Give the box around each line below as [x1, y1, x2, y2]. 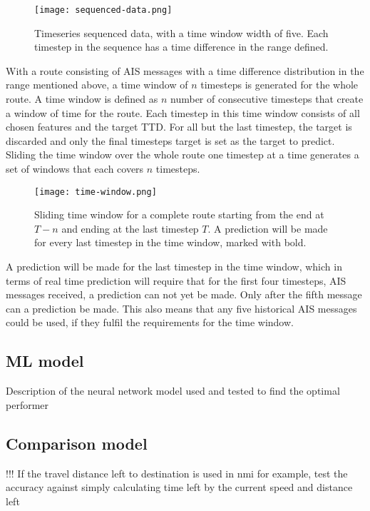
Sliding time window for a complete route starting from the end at [34, 207, 324, 222]
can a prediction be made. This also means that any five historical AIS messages [6, 300, 357, 315]
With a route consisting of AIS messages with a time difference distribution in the [6, 63, 364, 78]
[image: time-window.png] [34, 186, 157, 197]
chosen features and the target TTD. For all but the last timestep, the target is [6, 119, 352, 134]
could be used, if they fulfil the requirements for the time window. [6, 315, 294, 330]
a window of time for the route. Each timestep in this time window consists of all [6, 105, 360, 120]
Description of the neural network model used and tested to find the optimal [6, 383, 340, 398]
